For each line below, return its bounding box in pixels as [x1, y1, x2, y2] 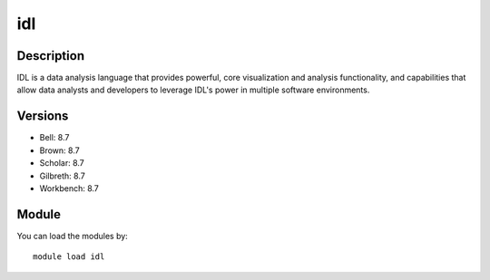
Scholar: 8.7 [39, 158, 85, 169]
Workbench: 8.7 [39, 182, 100, 194]
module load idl [33, 252, 105, 262]
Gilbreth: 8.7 [39, 170, 85, 181]
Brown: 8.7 [39, 145, 81, 156]
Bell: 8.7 [39, 132, 70, 143]
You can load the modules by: [16, 230, 129, 241]
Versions [16, 109, 69, 124]
